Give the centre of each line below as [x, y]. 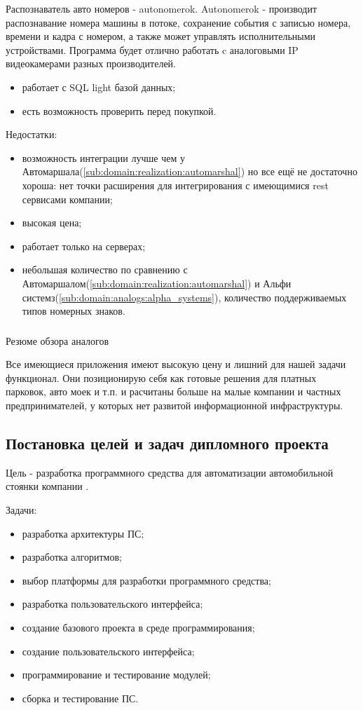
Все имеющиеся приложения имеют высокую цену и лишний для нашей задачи [176, 364]
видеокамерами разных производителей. [91, 63]
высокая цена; [52, 223]
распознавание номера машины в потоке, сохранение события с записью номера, [178, 22]
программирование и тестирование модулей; [116, 675]
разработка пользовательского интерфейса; [112, 604]
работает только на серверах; [84, 246]
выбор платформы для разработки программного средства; [146, 580]
